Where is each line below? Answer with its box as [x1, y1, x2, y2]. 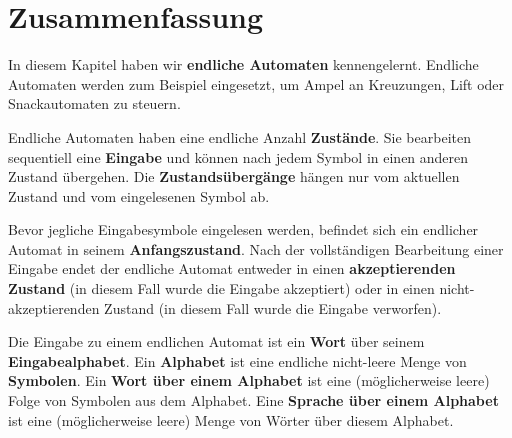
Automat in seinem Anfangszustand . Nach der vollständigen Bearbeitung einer [8, 238, 504, 259]
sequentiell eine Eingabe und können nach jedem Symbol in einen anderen [8, 146, 469, 167]
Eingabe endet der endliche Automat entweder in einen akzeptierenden [8, 258, 456, 279]
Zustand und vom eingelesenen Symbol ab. [8, 185, 270, 206]
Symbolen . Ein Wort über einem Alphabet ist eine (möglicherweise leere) [8, 370, 490, 391]
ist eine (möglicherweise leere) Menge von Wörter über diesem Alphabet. [8, 409, 454, 430]
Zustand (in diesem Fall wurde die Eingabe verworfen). [104, 297, 442, 318]
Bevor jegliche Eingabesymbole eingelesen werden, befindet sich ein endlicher [8, 219, 479, 240]
